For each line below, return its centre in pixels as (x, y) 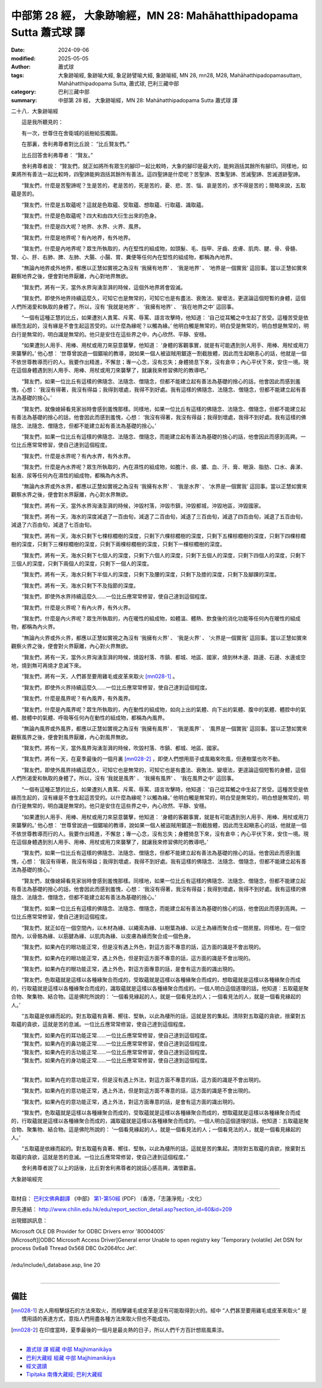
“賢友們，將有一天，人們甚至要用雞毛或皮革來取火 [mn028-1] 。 (100, 676)
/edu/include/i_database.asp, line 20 (56, 1265)
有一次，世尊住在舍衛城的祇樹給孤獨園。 (71, 133)
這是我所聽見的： (42, 122)
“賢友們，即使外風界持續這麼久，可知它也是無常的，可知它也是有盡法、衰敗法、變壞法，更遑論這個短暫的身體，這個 (164, 770)
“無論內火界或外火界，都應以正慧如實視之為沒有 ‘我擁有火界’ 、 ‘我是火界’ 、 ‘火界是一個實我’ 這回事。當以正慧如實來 (164, 638)
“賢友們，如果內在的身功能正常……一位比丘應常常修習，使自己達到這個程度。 (116, 1060)
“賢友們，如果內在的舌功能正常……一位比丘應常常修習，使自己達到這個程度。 (116, 1052)
